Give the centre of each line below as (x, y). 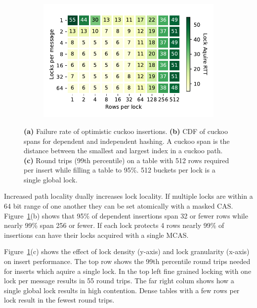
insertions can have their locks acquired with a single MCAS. (96, 235)
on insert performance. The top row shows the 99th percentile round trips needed (127, 261)
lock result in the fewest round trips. (59, 300)
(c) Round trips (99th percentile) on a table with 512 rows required (127, 160)
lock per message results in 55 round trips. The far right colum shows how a (119, 281)
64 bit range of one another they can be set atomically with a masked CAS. (119, 206)
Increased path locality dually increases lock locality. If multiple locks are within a (128, 196)
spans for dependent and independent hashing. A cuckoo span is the (127, 141)
